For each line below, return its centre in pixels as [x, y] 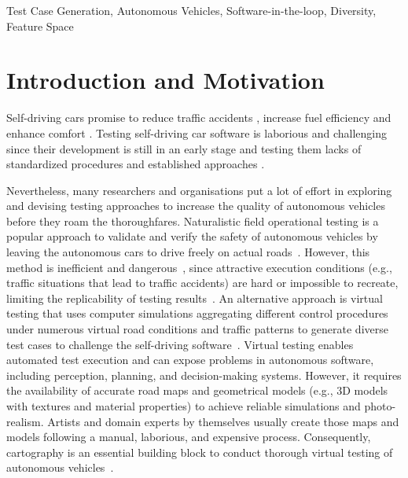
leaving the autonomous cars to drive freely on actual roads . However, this [188, 252]
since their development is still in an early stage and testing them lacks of [184, 148]
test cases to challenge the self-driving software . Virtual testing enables [180, 344]
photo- [380, 406]
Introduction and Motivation [165, 80]
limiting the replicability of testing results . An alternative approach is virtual [195, 298]
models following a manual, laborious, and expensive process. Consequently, [189, 437]
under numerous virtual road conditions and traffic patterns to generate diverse [197, 329]
